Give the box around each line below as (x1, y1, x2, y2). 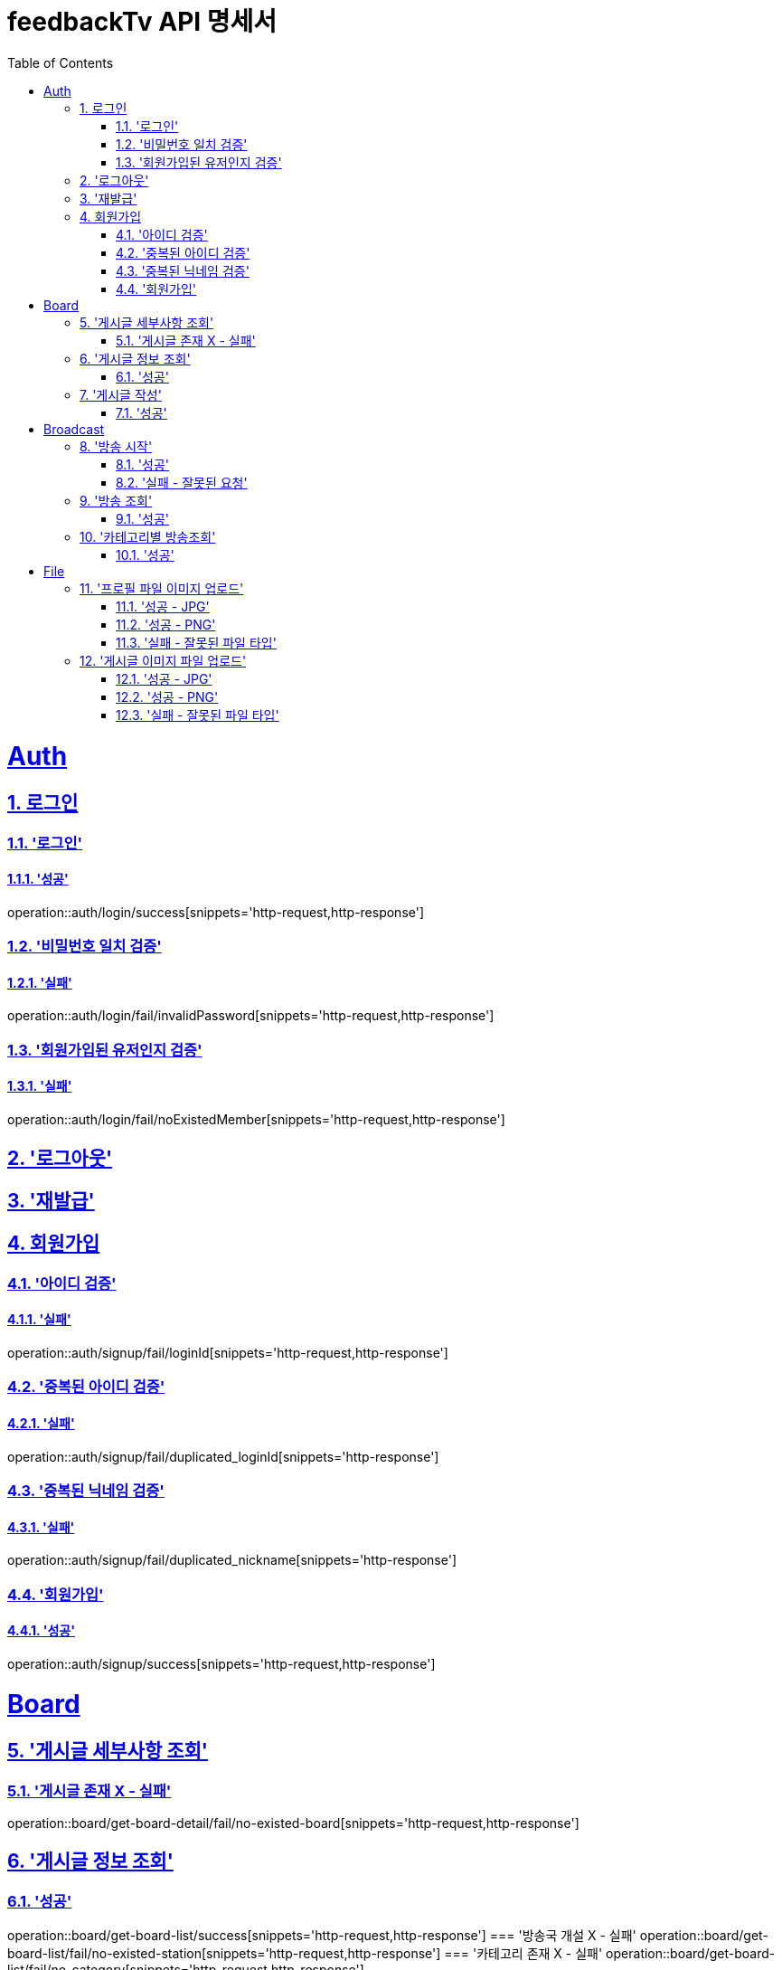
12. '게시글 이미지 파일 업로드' (80, 652, 247, 668)
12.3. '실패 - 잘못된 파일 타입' (116, 706, 279, 723)
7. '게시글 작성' (80, 386, 162, 403)
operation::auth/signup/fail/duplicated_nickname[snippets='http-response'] (7, 1552, 457, 1568)
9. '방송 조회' (80, 492, 153, 508)
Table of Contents (7, 54, 114, 71)
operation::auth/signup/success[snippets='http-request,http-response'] (7, 1655, 436, 1672)
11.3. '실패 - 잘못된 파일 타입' (116, 634, 277, 650)
